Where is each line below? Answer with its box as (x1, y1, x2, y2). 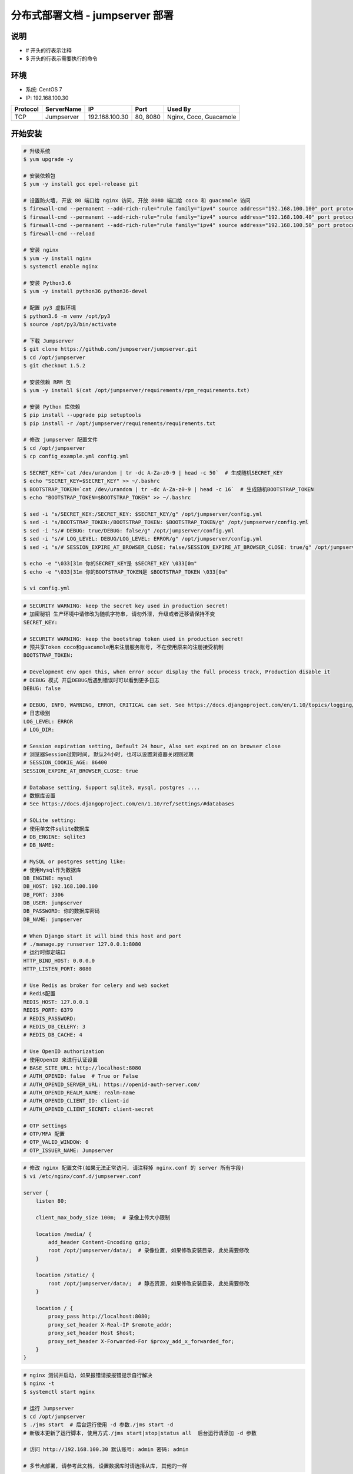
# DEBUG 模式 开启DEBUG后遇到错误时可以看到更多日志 (23, 677, 160, 683)
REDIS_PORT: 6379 (23, 1007, 74, 1014)
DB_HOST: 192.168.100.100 (23, 883, 98, 890)
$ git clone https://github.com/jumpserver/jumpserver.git (23, 346, 197, 353)
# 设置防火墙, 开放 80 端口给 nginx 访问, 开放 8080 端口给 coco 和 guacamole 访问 (23, 198, 251, 204)
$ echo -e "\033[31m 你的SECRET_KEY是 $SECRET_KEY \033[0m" (23, 560, 197, 567)
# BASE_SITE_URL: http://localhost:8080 (23, 1064, 141, 1071)
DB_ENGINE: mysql (23, 874, 74, 881)
